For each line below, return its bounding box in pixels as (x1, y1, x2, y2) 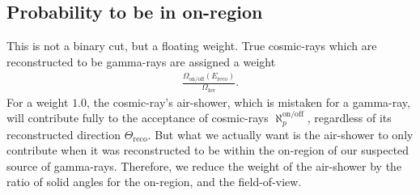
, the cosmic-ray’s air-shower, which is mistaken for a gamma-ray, (87, 93, 410, 110)
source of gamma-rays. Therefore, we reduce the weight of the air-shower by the (6, 157, 402, 174)
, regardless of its (307, 109, 392, 126)
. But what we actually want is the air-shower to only (147, 125, 414, 142)
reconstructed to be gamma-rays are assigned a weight (6, 53, 276, 70)
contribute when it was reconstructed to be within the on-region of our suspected (6, 142, 409, 159)
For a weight (6, 93, 69, 110)
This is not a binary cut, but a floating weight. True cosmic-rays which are (6, 37, 377, 54)
